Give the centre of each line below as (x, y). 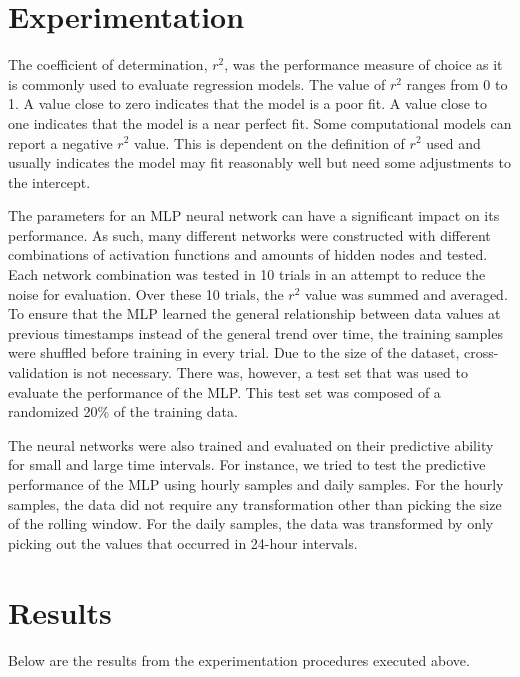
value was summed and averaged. (406, 293)
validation (38, 372)
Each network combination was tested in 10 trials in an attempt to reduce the (247, 274)
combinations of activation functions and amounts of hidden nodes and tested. (248, 254)
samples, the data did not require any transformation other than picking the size (255, 503)
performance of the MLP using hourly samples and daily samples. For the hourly (256, 484)
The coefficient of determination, (108, 64)
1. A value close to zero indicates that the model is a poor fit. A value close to (248, 103)
